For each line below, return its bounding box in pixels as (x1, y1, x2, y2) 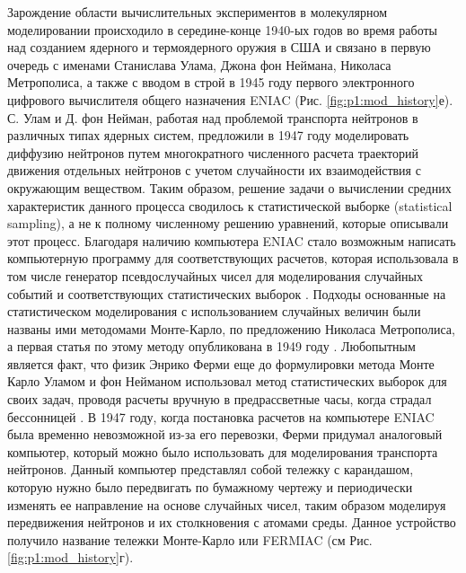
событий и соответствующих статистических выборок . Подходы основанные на (7, 284, 446, 303)
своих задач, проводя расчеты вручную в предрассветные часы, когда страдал (7, 390, 432, 409)
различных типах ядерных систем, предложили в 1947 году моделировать (7, 126, 409, 145)
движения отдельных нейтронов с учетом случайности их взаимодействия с (7, 161, 421, 180)
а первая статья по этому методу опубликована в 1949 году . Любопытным (7, 337, 416, 356)
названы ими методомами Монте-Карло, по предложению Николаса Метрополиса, (7, 319, 455, 338)
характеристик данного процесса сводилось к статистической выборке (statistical (7, 196, 453, 215)
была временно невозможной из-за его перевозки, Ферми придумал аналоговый (7, 425, 443, 444)
